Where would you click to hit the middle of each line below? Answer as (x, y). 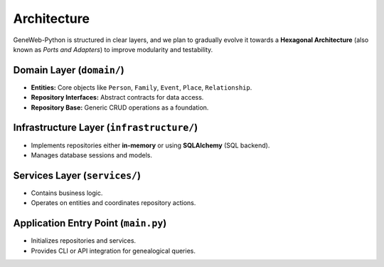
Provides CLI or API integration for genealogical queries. (113, 251)
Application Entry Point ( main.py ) (90, 223)
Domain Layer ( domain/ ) (69, 70)
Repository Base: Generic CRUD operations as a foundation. (120, 108)
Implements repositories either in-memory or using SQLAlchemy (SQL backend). (150, 145)
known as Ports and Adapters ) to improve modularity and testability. (113, 49)
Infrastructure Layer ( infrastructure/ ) (106, 128)
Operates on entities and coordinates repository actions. (113, 203)
